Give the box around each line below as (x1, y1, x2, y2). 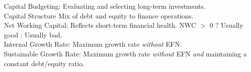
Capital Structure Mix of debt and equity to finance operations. (4, 10, 194, 20)
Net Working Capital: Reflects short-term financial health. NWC (4, 20, 196, 30)
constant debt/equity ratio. (4, 58, 84, 68)
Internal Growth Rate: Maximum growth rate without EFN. (4, 39, 182, 49)
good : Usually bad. (4, 29, 62, 39)
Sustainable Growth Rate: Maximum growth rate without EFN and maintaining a (4, 48, 247, 58)
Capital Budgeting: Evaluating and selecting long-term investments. (4, 1, 206, 11)
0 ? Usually (209, 20, 243, 30)
